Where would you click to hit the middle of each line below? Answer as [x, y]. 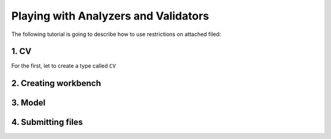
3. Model [29, 103]
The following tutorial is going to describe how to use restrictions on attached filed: [116, 34]
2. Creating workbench [56, 83]
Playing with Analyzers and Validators [110, 16]
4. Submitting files [47, 122]
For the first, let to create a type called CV [64, 66]
